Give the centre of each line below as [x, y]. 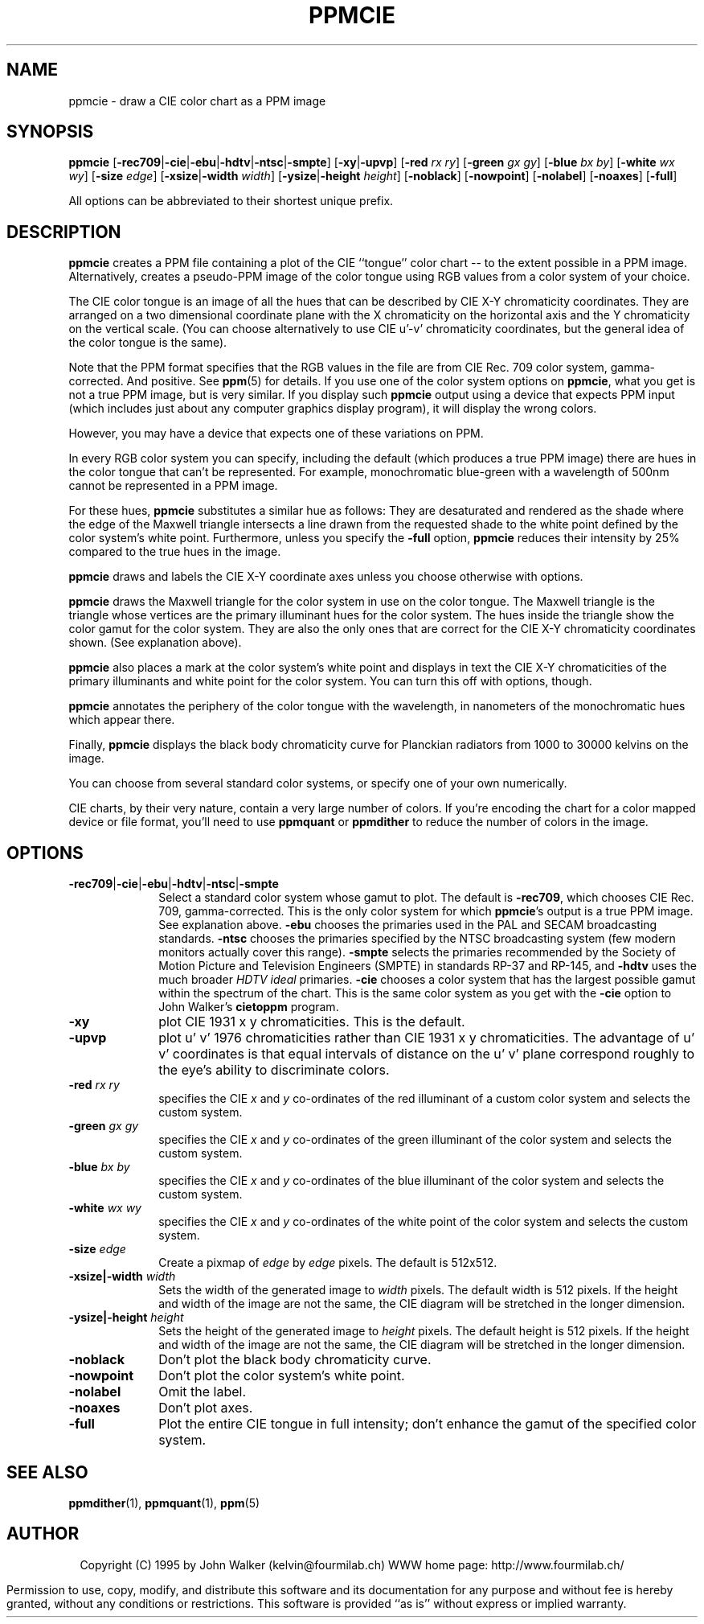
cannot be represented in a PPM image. [173, 486]
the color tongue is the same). [148, 343]
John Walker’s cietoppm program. [249, 1007]
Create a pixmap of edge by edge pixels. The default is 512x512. [328, 1263]
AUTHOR [43, 1534]
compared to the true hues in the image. [175, 552]
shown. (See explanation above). [155, 643]
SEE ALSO [47, 1472]
